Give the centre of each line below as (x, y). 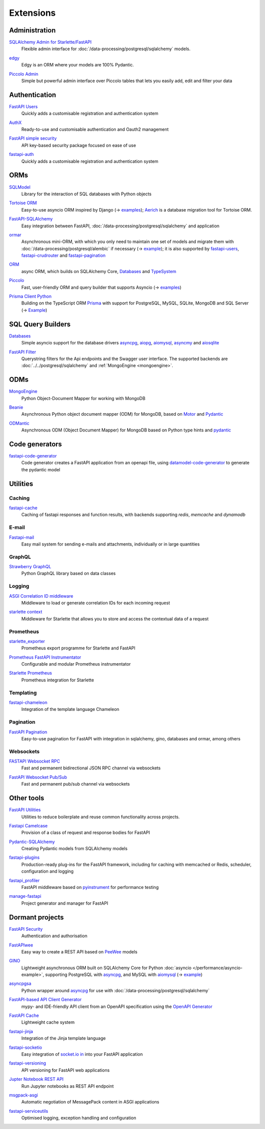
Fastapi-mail (22, 537)
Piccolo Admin (24, 74)
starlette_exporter (27, 641)
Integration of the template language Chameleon (70, 709)
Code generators (36, 444)
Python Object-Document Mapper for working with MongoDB (83, 398)
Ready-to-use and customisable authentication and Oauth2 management (95, 129)
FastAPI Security (26, 929)
